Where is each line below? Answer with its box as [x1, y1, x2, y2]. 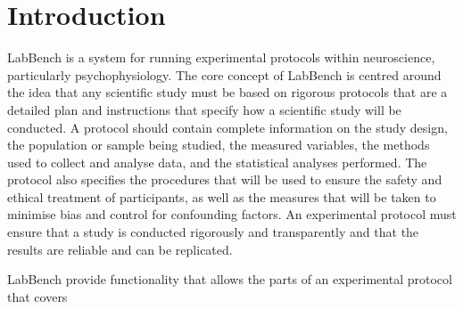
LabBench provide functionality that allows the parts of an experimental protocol [7, 270, 452, 289]
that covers [7, 287, 68, 305]
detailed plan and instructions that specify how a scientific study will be [7, 100, 401, 118]
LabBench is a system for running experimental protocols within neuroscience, [7, 48, 435, 67]
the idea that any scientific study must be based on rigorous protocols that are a [7, 83, 448, 102]
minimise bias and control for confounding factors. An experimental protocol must [7, 205, 457, 224]
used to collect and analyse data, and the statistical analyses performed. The [7, 152, 427, 171]
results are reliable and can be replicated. [7, 240, 233, 258]
